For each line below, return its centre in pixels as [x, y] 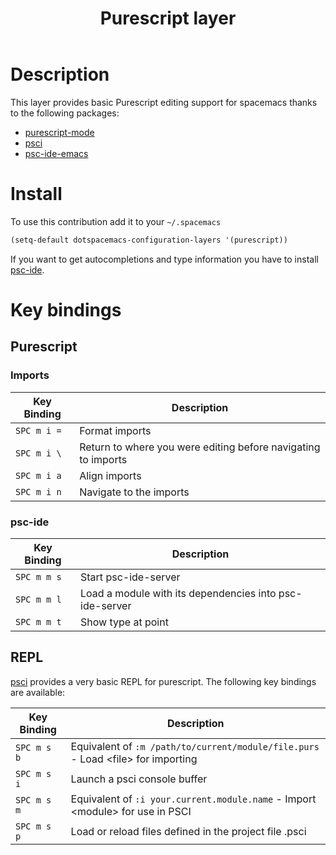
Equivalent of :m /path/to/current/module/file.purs [195, 746]
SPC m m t [38, 621]
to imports [103, 459]
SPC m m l [38, 599]
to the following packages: [65, 113]
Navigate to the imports [134, 492]
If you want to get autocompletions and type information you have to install [164, 259]
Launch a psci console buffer [139, 779]
